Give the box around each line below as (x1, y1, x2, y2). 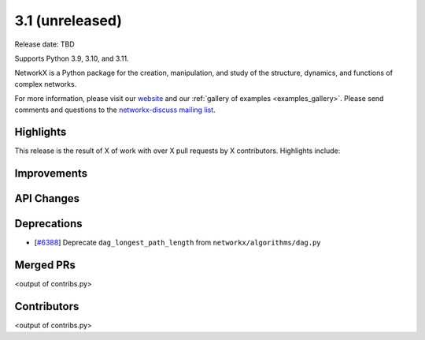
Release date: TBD (14, 39, 75, 49)
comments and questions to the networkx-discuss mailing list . (14, 105, 216, 114)
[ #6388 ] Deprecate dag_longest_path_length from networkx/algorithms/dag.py (34, 237, 322, 248)
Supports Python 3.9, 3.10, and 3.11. (14, 54, 129, 63)
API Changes (14, 192, 80, 205)
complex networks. (14, 79, 77, 88)
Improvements (14, 166, 88, 181)
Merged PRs (14, 259, 76, 272)
